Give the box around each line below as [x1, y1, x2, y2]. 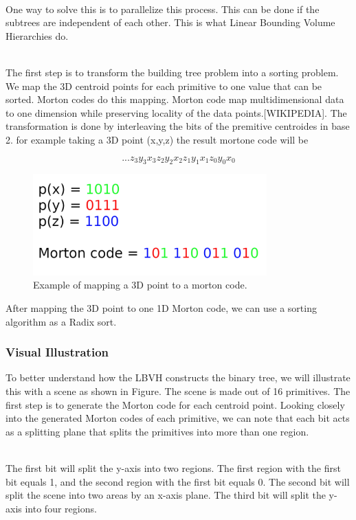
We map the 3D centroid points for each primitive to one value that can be [5, 78, 322, 93]
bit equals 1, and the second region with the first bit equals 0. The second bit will [5, 474, 350, 488]
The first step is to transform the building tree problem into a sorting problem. [5, 65, 339, 79]
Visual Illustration [5, 343, 109, 361]
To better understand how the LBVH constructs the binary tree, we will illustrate [5, 370, 351, 385]
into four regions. [25, 501, 97, 515]
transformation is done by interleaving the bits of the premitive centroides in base [5, 119, 350, 133]
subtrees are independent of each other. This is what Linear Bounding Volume [5, 15, 335, 30]
